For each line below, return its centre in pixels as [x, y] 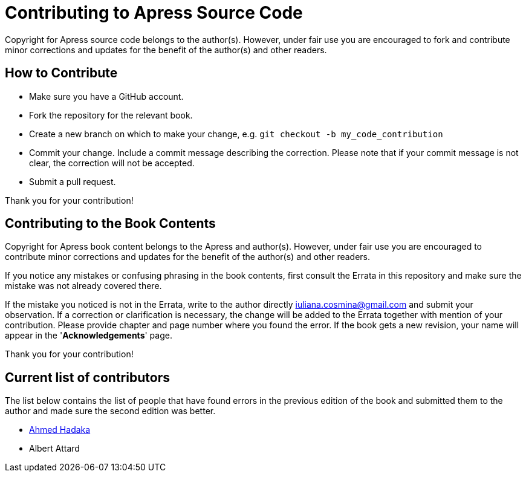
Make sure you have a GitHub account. [106, 96]
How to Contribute [61, 73]
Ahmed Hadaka [60, 430]
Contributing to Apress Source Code [154, 13]
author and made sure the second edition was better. [110, 411]
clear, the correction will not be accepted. [112, 163]
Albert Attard [54, 449]
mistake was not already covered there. [83, 286]
